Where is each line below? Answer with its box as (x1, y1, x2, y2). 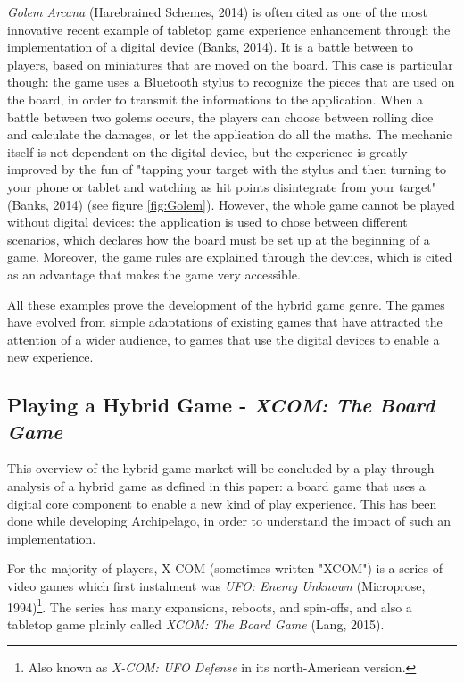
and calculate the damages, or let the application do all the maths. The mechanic (7, 125, 452, 144)
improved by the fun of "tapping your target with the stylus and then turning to (7, 160, 447, 179)
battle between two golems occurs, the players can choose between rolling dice (7, 107, 434, 126)
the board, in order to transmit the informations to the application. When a (7, 89, 423, 108)
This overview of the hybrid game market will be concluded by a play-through (7, 459, 435, 478)
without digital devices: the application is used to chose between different (7, 212, 408, 231)
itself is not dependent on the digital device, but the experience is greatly (7, 142, 408, 161)
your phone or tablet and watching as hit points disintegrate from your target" (7, 177, 436, 195)
